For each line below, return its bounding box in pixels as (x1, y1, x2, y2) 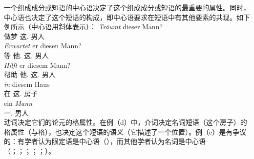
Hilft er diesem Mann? (4, 60, 71, 70)
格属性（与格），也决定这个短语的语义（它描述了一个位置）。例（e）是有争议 (4, 126, 247, 137)
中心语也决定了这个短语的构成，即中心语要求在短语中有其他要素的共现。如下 (4, 12, 250, 22)
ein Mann (4, 98, 33, 108)
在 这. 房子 (4, 88, 38, 99)
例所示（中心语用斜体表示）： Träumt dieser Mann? (4, 21, 163, 32)
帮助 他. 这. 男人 (4, 69, 56, 79)
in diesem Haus (4, 79, 50, 89)
